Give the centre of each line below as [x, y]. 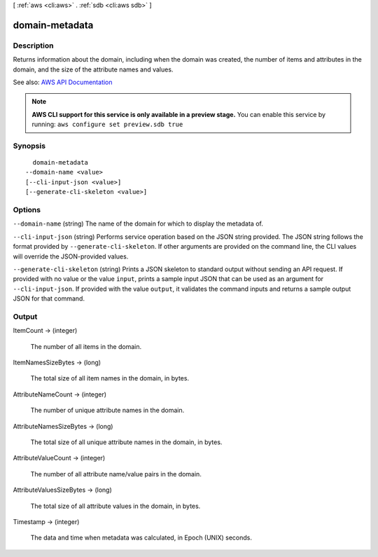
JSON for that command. [49, 298]
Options [27, 210]
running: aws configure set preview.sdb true [107, 124]
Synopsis [29, 146]
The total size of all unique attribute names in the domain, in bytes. [126, 442]
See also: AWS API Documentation [63, 82]
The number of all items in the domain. [86, 346]
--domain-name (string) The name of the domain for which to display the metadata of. [138, 224]
